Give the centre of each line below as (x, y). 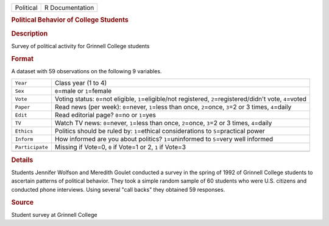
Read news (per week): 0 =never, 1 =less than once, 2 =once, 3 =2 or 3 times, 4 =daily (173, 107)
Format (22, 59)
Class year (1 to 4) (81, 83)
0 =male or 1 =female (83, 91)
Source (23, 202)
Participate (31, 147)
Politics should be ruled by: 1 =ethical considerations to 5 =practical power (160, 131)
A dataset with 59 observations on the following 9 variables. (87, 71)
